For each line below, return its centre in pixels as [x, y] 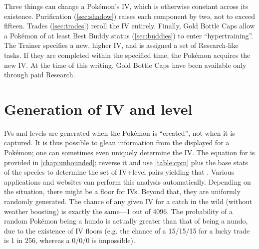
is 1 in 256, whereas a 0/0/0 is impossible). [70, 240]
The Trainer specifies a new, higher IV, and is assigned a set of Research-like [121, 45]
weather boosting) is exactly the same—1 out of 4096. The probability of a [119, 211]
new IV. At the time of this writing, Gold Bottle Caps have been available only [125, 65]
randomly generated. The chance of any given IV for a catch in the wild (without [128, 201]
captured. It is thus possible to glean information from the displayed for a [117, 142]
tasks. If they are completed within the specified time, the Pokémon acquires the [127, 55]
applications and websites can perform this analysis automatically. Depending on [128, 181]
